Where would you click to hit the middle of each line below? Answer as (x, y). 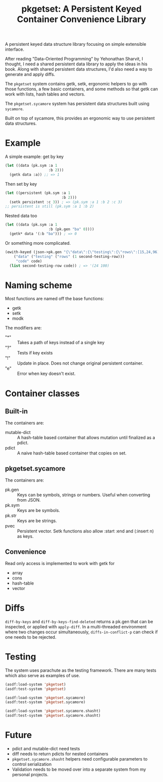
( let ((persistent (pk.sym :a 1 (38, 193)
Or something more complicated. (38, 243)
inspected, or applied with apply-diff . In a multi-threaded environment (76, 626)
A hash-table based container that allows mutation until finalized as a (86, 438)
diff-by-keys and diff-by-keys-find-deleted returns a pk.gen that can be (79, 621)
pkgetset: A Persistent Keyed (81, 9)
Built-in (16, 411)
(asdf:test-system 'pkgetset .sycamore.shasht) (53, 716)
